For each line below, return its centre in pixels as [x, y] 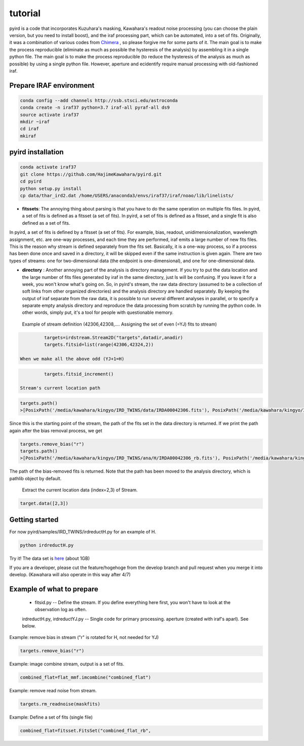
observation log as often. [61, 610]
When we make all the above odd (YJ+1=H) [72, 359]
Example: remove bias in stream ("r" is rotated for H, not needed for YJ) [84, 637]
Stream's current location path [60, 388]
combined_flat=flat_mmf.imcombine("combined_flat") [86, 678]
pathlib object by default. [35, 478]
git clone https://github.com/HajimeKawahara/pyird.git [91, 174]
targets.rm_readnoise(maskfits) [60, 704]
